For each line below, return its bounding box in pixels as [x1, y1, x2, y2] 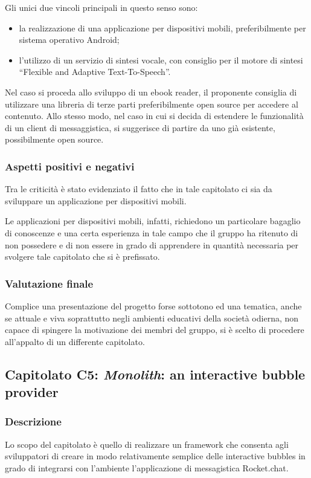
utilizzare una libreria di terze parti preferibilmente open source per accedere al [5, 97, 298, 110]
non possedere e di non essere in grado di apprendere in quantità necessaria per [5, 238, 299, 251]
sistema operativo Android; [19, 33, 120, 46]
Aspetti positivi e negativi [5, 158, 135, 173]
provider [5, 383, 59, 401]
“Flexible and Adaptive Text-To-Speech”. [19, 65, 171, 78]
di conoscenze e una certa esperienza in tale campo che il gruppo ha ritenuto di [5, 226, 298, 239]
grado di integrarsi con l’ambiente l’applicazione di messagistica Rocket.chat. [5, 461, 289, 474]
